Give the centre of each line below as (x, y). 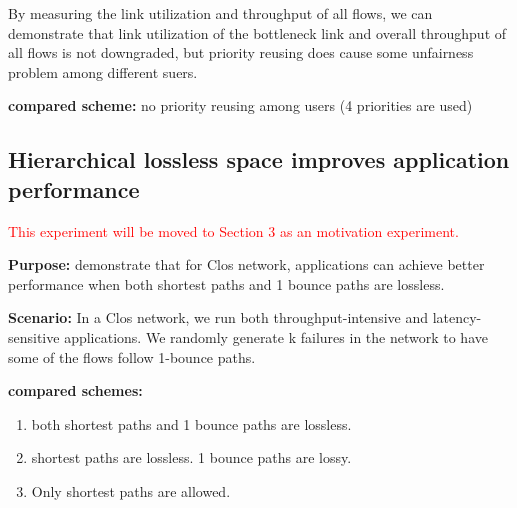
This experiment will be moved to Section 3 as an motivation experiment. (233, 230)
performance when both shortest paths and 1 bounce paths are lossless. (226, 283)
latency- (457, 317)
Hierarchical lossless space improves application (259, 159)
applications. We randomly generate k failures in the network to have (276, 336)
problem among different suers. (103, 71)
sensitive (34, 336)
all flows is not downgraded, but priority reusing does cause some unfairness (241, 52)
